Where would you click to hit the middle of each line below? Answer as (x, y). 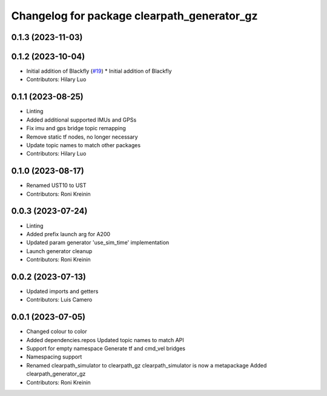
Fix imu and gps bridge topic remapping (76, 128)
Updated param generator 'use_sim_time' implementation (98, 243)
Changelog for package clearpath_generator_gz (134, 16)
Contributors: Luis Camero (59, 300)
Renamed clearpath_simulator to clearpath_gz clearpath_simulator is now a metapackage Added (147, 365)
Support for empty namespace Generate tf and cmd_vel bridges (106, 349)
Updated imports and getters (62, 291)
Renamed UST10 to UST (57, 185)
